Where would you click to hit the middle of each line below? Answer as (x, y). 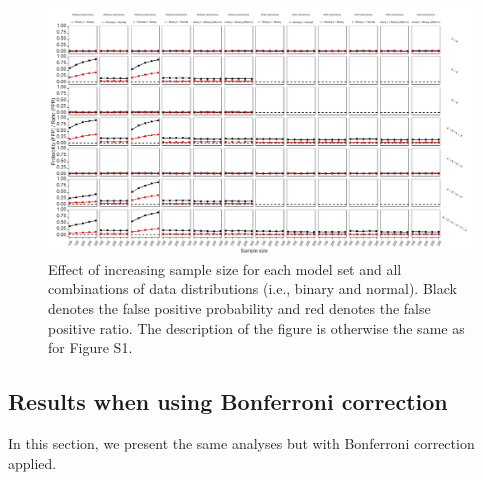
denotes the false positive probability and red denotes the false (239, 307)
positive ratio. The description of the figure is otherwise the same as (256, 327)
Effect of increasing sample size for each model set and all (225, 268)
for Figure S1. (90, 347)
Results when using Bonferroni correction (228, 401)
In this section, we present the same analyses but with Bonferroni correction (241, 442)
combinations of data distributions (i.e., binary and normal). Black (252, 288)
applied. (32, 462)
